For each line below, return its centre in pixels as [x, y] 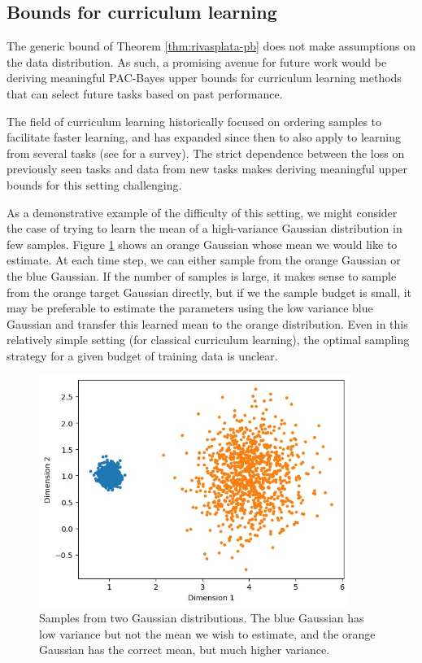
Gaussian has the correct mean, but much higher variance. [185, 650]
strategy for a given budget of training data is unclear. [142, 355]
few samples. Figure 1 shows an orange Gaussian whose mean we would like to [202, 244]
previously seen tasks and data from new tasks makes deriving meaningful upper [207, 169]
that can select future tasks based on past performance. [145, 93]
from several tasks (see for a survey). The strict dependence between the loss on [206, 153]
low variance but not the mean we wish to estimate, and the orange [207, 633]
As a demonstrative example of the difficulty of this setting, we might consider [202, 212]
